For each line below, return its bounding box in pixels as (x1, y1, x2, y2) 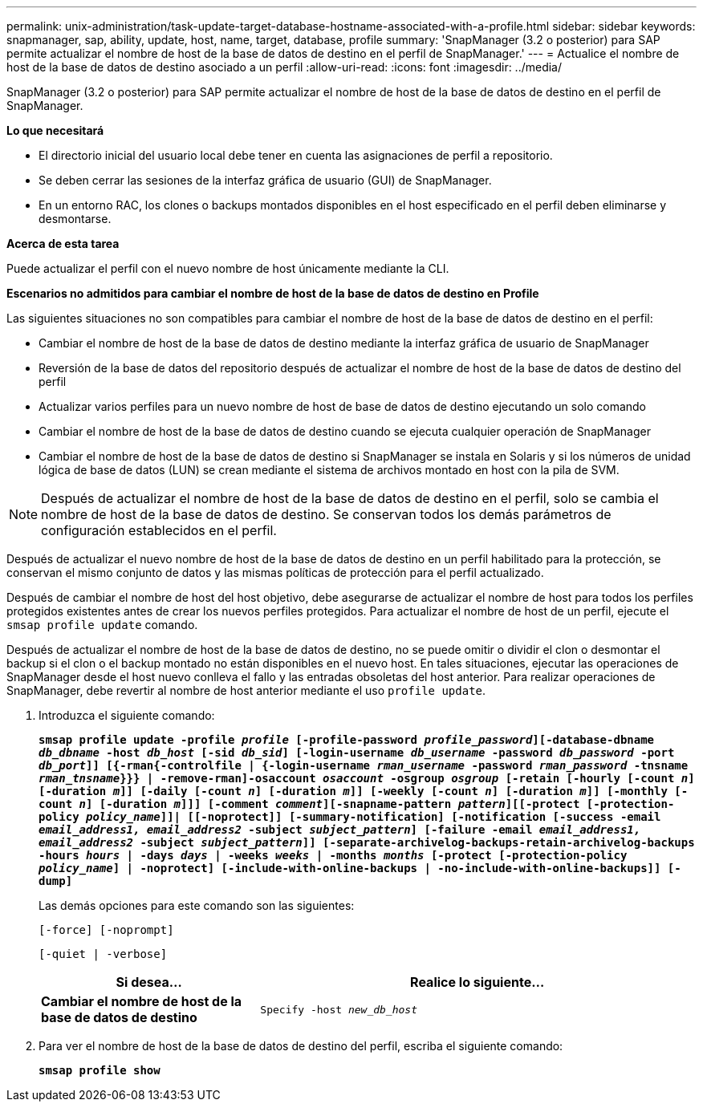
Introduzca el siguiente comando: (39, 708, 215, 722)
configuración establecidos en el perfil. (41, 522, 277, 538)
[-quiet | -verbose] (39, 948, 168, 960)
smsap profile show (39, 1064, 161, 1077)
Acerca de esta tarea (6, 237, 120, 250)
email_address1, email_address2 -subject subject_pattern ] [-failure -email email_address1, (39, 823, 641, 836)
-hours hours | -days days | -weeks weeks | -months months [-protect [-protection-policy (39, 849, 628, 862)
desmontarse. (39, 212, 112, 225)
